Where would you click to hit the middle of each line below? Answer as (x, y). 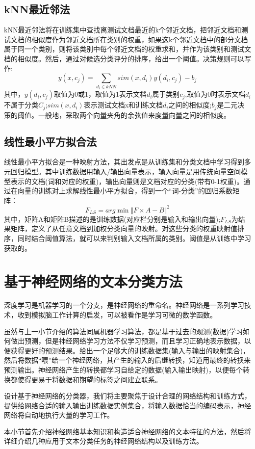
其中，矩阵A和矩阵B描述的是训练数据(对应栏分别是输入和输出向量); (112, 219)
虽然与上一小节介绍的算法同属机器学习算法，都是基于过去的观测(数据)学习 (123, 331)
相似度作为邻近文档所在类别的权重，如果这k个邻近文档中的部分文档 (140, 39)
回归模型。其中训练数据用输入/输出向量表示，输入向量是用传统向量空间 (126, 171)
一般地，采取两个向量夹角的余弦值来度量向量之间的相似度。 (134, 115)
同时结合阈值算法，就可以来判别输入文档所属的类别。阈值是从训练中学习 (134, 238)
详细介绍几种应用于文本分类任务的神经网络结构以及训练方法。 (103, 441)
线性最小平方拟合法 (50, 141)
